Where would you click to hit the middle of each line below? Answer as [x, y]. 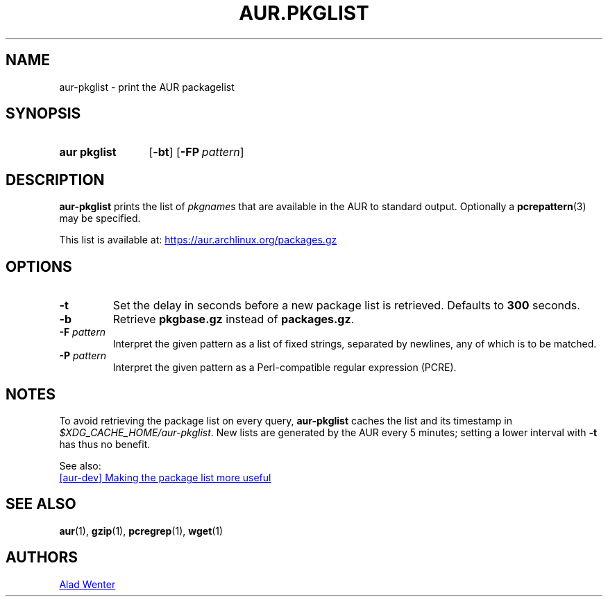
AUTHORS [42, 558]
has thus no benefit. [105, 444]
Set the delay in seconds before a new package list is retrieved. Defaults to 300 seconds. [346, 306]
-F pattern [83, 332]
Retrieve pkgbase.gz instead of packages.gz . [234, 319]
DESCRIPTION [55, 180]
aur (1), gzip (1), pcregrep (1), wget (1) [141, 531]
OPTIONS [39, 266]
